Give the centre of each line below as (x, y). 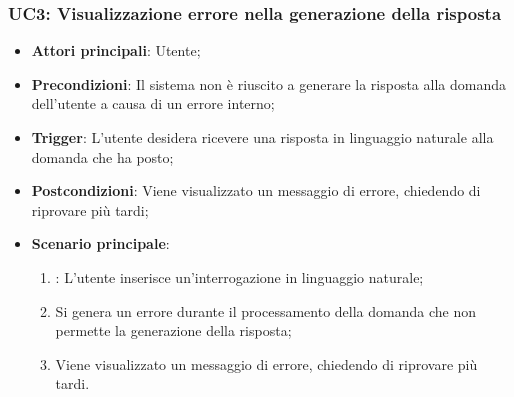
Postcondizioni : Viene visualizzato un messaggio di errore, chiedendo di (256, 190)
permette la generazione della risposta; (173, 330)
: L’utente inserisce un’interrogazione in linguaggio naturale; (239, 276)
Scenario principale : (100, 243)
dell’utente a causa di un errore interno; (153, 103)
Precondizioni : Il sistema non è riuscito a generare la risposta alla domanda (268, 83)
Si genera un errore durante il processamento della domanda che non (265, 310)
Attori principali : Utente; (116, 50)
